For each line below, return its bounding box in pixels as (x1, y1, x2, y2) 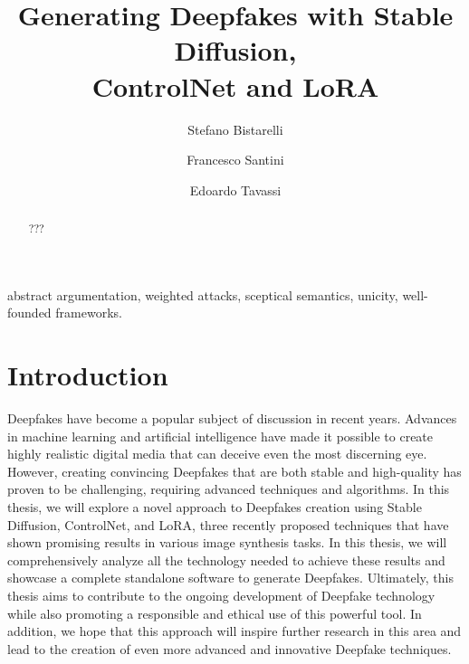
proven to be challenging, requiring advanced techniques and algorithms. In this (7, 479, 450, 498)
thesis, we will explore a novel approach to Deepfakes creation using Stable (7, 498, 422, 517)
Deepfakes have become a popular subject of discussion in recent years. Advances (7, 409, 457, 428)
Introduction (7, 356, 168, 394)
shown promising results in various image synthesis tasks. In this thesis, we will (7, 533, 447, 552)
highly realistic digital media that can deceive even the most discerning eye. (7, 444, 427, 463)
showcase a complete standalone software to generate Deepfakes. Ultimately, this (7, 568, 454, 587)
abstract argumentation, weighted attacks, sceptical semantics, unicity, (7, 285, 398, 304)
